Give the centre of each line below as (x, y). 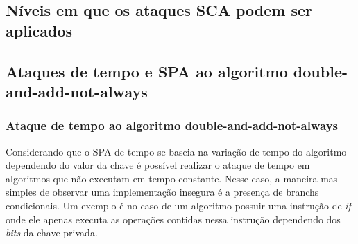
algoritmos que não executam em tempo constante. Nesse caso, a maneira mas (172, 178)
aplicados (39, 30)
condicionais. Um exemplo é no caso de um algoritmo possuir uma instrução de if (178, 205)
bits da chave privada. (52, 233)
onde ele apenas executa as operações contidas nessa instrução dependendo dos (173, 219)
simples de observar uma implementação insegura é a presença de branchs (162, 192)
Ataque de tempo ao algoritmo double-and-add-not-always (172, 125)
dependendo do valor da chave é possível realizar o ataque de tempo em (158, 165)
